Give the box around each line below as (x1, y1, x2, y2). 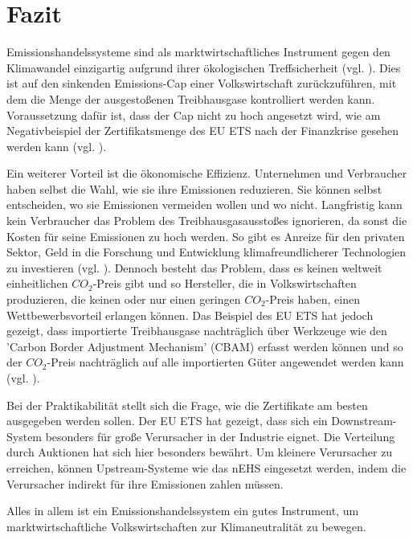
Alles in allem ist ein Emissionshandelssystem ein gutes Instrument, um (6, 502, 359, 519)
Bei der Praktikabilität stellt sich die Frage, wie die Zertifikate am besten (6, 396, 368, 413)
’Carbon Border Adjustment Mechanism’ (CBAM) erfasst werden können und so (6, 337, 403, 354)
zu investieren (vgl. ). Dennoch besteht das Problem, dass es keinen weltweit (6, 259, 382, 276)
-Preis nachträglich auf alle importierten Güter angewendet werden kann (47, 354, 404, 370)
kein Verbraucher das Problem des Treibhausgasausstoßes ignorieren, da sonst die (6, 212, 407, 229)
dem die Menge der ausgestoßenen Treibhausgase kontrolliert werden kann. (6, 90, 375, 107)
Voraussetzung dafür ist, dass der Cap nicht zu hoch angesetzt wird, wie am (6, 106, 381, 123)
